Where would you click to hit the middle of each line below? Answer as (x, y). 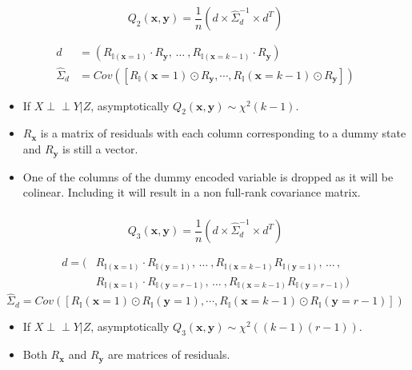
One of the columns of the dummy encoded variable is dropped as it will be (208, 176)
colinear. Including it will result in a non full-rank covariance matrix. (192, 192)
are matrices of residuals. (169, 354)
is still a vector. (100, 149)
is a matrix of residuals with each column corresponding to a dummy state (223, 133)
